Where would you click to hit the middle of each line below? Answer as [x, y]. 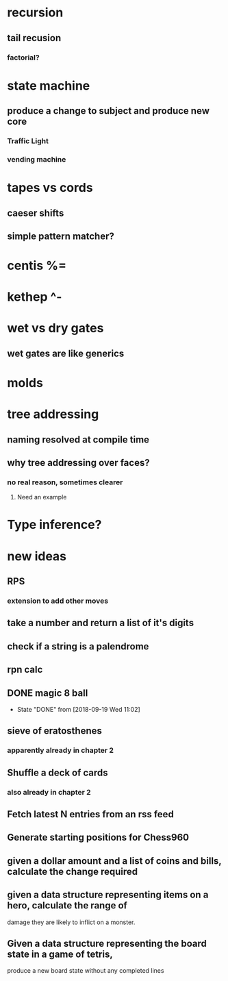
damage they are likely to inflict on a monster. [71, 922]
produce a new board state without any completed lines [86, 971]
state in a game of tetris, [60, 954]
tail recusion [34, 38]
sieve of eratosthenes [55, 731]
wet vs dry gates [55, 328]
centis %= [37, 266]
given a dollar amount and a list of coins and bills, [114, 861]
